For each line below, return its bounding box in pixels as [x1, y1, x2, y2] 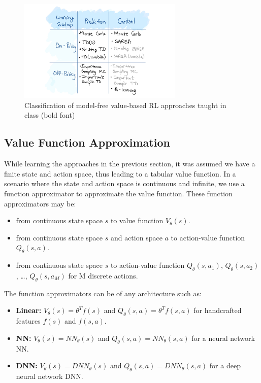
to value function [110, 215, 164, 226]
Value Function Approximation [4, 134, 170, 150]
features [16, 316, 41, 326]
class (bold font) [24, 110, 75, 120]
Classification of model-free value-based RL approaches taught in [24, 99, 226, 110]
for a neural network [191, 332, 255, 343]
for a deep [209, 360, 241, 371]
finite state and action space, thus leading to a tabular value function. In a [4, 168, 236, 179]
